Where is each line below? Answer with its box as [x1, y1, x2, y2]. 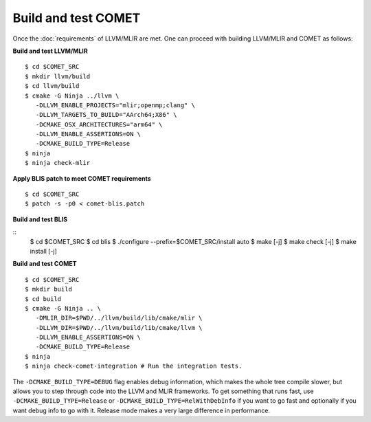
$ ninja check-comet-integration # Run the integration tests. [25, 362, 243, 370]
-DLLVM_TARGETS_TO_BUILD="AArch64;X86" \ [35, 111, 178, 119]
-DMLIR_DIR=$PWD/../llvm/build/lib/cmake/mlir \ [35, 314, 203, 322]
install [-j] [30, 247, 58, 255]
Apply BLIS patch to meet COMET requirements [12, 174, 151, 182]
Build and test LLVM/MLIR [12, 47, 89, 55]
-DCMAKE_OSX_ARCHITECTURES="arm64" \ [35, 120, 163, 129]
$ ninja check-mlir [25, 159, 91, 167]
